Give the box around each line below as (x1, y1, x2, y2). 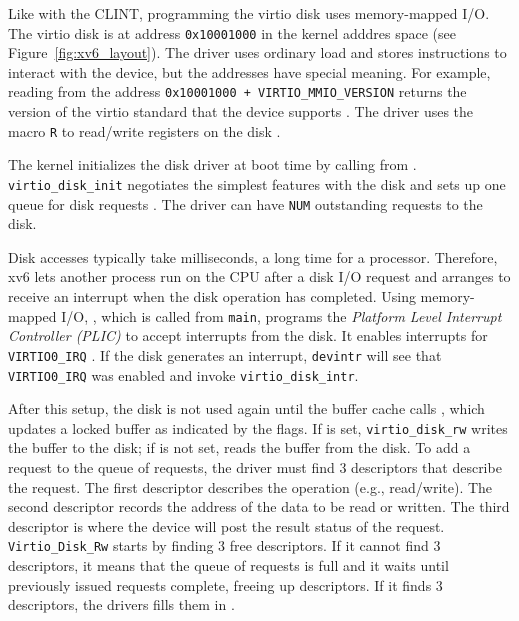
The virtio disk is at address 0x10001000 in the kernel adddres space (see (8, 22, 456, 43)
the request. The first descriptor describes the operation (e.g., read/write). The (8, 476, 493, 497)
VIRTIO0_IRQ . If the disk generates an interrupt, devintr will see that (8, 344, 442, 365)
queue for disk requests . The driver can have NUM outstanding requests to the (8, 193, 483, 214)
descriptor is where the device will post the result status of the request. (8, 515, 445, 536)
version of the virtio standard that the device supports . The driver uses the (8, 101, 474, 122)
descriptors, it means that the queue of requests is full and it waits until (8, 555, 449, 576)
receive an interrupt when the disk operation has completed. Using (8, 286, 416, 307)
